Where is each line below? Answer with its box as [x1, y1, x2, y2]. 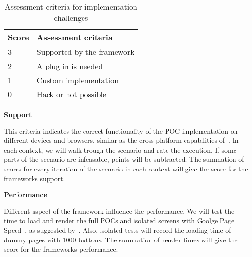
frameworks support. [4, 173, 65, 183]
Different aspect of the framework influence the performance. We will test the [4, 206, 235, 216]
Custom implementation [36, 74, 119, 86]
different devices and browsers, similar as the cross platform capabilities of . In [4, 135, 239, 145]
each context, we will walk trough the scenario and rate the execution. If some [4, 144, 236, 154]
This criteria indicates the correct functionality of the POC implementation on [4, 125, 238, 136]
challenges [54, 12, 88, 23]
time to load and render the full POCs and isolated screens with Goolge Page [4, 215, 235, 225]
